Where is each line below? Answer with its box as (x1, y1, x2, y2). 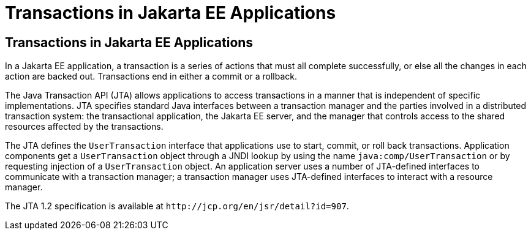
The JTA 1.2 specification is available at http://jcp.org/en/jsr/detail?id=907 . (5, 201, 349, 212)
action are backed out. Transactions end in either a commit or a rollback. (5, 71, 297, 82)
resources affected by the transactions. (5, 121, 164, 132)
